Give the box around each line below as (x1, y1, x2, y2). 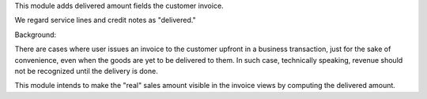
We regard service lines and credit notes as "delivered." (14, 16, 197, 25)
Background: (14, 30, 57, 39)
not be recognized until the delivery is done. (14, 66, 158, 75)
